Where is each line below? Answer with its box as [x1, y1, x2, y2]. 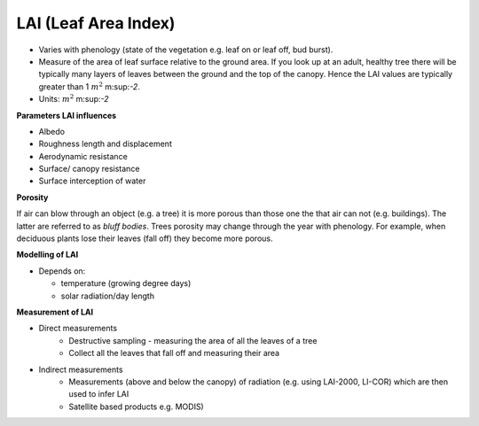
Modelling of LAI [16, 249, 79, 260]
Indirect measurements [38, 364, 123, 375]
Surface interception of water [38, 175, 146, 186]
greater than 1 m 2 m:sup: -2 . [38, 81, 141, 92]
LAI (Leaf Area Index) [16, 13, 176, 33]
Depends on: [38, 266, 86, 276]
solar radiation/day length [60, 290, 155, 301]
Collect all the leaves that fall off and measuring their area [68, 348, 279, 359]
